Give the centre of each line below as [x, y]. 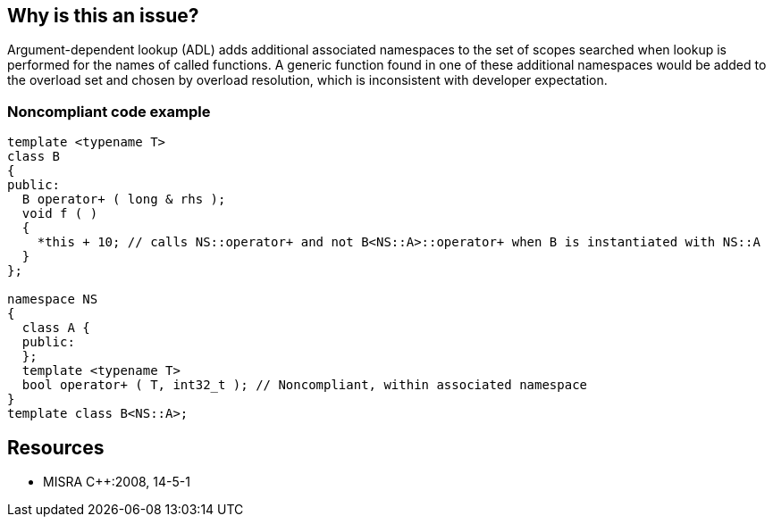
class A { [56, 328]
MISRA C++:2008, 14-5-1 [117, 482]
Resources [56, 447]
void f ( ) [60, 214]
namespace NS [53, 299]
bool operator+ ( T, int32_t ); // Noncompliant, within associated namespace [305, 385]
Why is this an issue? [103, 16]
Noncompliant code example [109, 111]
